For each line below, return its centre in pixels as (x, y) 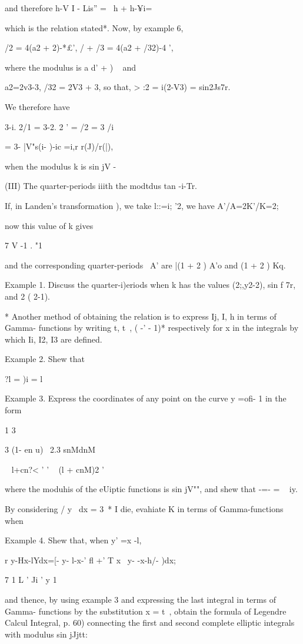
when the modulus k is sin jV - (61, 166)
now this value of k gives (49, 225)
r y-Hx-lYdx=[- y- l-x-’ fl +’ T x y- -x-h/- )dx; (90, 560)
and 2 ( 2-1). (27, 296)
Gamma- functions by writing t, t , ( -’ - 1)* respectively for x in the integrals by (152, 328)
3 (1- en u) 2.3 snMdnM (50, 449)
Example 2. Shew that (45, 359)
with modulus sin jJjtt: (46, 634)
